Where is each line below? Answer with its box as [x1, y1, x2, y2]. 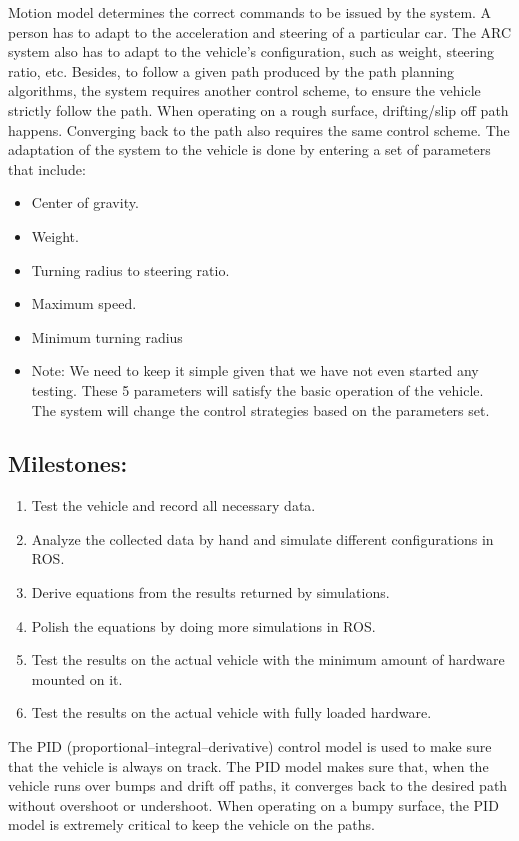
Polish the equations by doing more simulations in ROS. [31, 615, 376, 636]
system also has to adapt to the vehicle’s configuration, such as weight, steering [8, 41, 494, 62]
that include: [8, 158, 86, 179]
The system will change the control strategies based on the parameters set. [31, 399, 490, 420]
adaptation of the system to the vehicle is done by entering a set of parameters [8, 139, 491, 160]
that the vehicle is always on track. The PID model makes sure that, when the [8, 755, 489, 776]
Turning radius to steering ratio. [31, 259, 230, 280]
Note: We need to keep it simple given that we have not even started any [31, 360, 479, 381]
